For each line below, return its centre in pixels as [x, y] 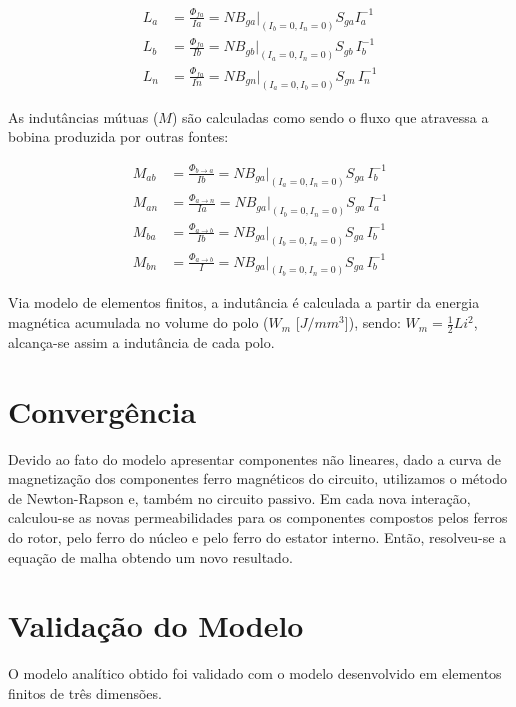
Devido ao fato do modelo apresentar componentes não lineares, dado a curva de [254, 458]
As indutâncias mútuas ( [83, 116]
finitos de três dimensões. [85, 692]
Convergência [102, 410]
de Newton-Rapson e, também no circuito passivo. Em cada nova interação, [239, 497]
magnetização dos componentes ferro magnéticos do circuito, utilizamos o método [257, 478]
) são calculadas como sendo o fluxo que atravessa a [330, 116]
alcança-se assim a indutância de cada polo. [141, 341]
